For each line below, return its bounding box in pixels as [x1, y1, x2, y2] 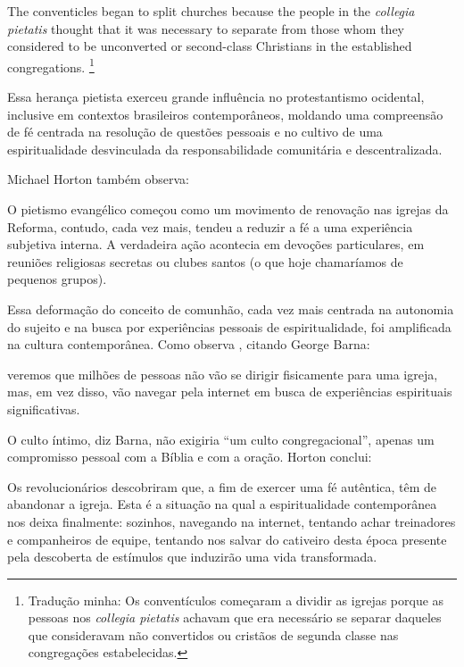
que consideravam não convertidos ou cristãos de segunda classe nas [28, 625, 399, 644]
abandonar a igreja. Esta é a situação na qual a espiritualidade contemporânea [7, 495, 437, 513]
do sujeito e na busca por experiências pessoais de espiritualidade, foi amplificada [7, 317, 452, 336]
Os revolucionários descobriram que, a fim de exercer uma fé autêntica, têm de [7, 477, 437, 496]
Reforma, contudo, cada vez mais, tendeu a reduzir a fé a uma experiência [7, 217, 413, 236]
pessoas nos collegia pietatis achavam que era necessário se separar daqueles [28, 608, 442, 627]
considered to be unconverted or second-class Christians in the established [7, 37, 412, 55]
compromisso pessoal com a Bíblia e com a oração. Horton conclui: [7, 447, 372, 466]
